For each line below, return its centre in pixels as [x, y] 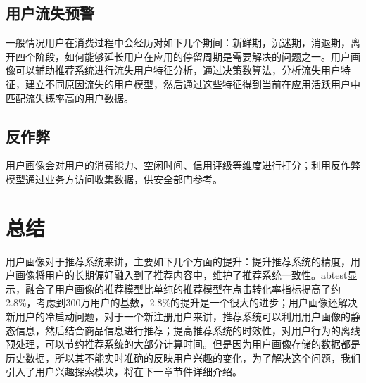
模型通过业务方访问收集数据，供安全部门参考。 [114, 178]
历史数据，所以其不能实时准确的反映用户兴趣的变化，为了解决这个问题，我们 [183, 357]
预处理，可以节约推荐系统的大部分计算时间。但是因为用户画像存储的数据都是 [183, 344]
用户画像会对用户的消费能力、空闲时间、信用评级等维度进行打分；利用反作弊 [183, 165]
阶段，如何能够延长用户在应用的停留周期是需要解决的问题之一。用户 [193, 56]
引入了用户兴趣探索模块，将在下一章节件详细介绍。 [124, 371]
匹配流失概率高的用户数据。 [70, 98]
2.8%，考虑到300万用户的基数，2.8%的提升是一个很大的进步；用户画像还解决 [182, 302]
